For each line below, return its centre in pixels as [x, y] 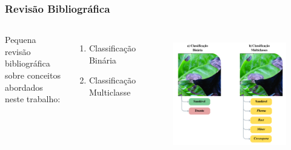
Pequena [21, 40]
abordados [24, 87]
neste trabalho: [33, 99]
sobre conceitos [33, 75]
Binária [102, 60]
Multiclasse [110, 92]
